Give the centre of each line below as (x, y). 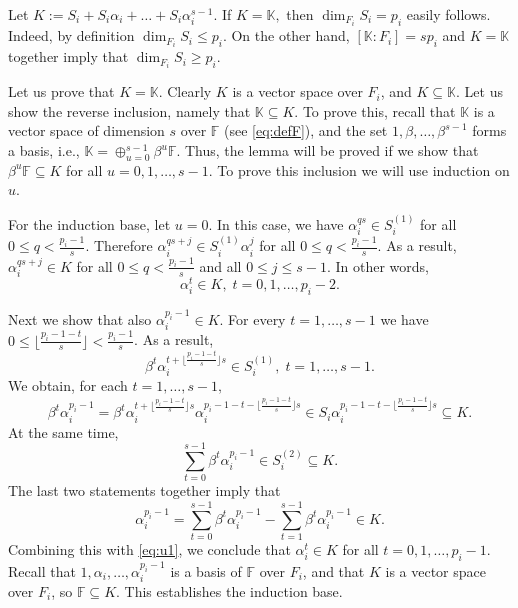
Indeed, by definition (71, 35)
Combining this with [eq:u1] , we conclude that (149, 549)
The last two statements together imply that (144, 490)
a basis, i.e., (44, 150)
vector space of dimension (86, 130)
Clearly (189, 91)
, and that (333, 570)
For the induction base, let (89, 223)
